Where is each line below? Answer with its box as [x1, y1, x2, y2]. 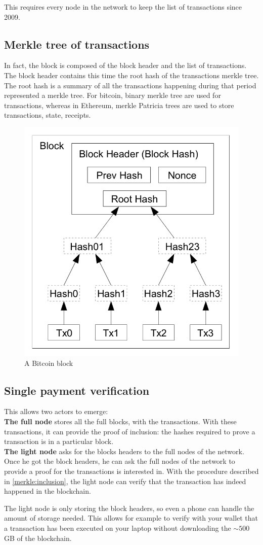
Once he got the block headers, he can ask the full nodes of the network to [4, 456, 235, 466]
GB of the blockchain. [4, 532, 72, 543]
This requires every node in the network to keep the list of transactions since [4, 2, 242, 12]
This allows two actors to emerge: [4, 406, 108, 417]
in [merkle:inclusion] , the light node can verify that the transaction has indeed [4, 475, 246, 486]
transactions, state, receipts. [4, 110, 91, 120]
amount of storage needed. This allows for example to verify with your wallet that [4, 513, 258, 523]
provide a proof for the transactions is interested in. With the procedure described [4, 466, 259, 476]
